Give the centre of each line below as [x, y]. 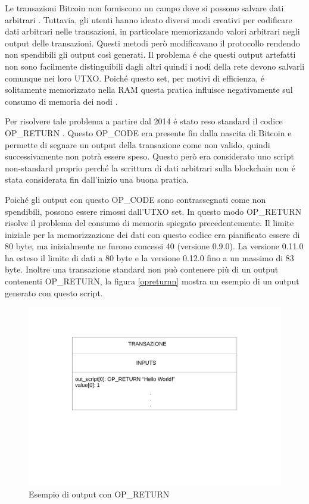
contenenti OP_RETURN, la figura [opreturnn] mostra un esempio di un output [152, 281]
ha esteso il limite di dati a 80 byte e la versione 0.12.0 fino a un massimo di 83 [149, 257]
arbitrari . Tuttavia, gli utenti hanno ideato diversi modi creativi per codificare [149, 19]
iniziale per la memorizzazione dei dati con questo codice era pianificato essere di [152, 234]
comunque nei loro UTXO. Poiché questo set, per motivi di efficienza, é [135, 78]
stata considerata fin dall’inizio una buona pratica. [97, 179]
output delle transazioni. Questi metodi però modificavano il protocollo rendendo [152, 43]
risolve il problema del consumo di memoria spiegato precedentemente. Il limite [149, 223]
